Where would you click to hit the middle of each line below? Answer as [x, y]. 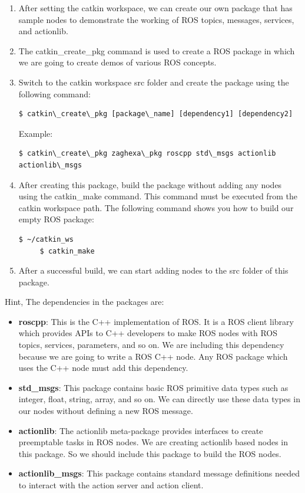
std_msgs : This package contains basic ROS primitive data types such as [153, 387]
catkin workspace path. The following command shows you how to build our [156, 207]
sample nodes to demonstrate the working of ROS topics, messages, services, [156, 19]
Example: [36, 133]
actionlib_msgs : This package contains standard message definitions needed [159, 473]
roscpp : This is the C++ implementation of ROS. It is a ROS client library [156, 321]
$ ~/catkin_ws [46, 239]
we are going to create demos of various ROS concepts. [117, 62]
